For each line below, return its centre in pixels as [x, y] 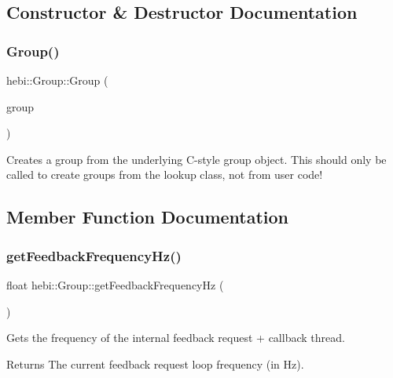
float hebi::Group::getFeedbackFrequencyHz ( [115, 284]
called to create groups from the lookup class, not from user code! [165, 174]
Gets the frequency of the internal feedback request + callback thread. [176, 338]
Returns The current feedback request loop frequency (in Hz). [155, 363]
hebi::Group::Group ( [57, 80]
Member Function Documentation [148, 217]
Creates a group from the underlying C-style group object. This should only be [196, 159]
